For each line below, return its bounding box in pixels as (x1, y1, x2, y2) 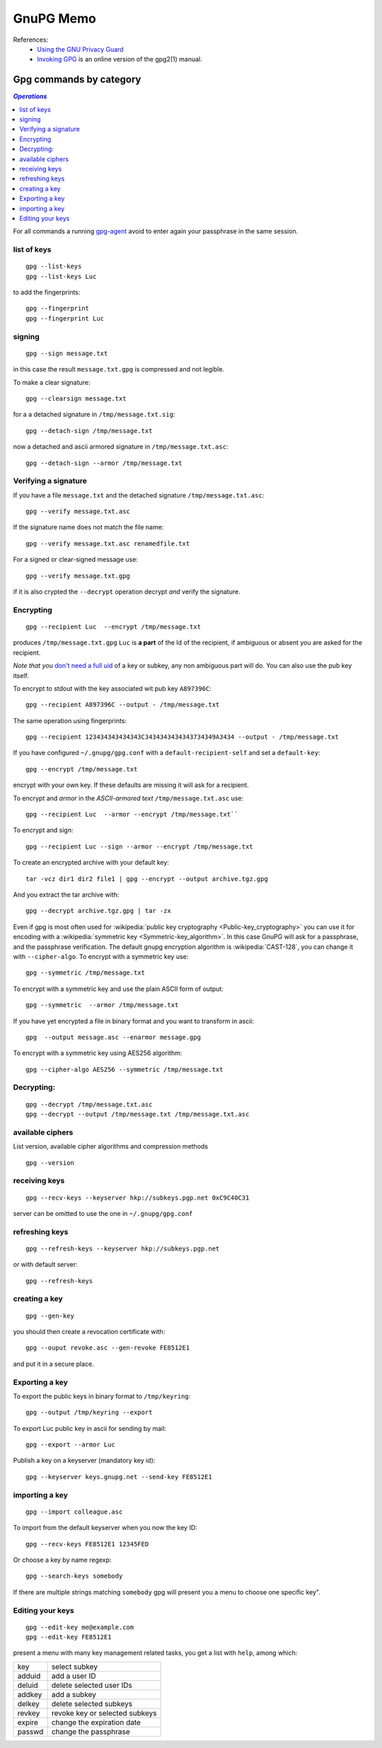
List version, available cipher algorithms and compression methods (13, 1142, 209, 1151)
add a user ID (51, 1671, 96, 1681)
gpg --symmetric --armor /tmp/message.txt (25, 1001, 179, 1009)
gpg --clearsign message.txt (25, 394, 127, 403)
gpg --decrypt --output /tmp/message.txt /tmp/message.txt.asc (25, 1110, 250, 1118)
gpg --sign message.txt (25, 349, 108, 357)
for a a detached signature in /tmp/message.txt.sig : (13, 410, 175, 419)
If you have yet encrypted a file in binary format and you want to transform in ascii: (13, 1016, 255, 1025)
